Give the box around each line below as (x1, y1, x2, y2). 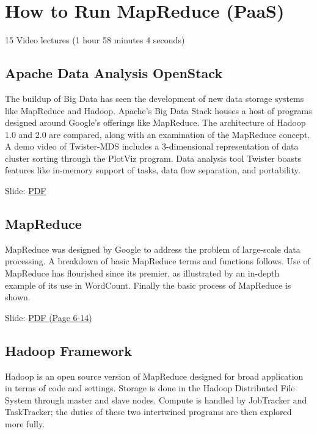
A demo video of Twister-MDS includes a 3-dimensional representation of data (5, 140, 299, 153)
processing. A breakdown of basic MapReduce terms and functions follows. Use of (5, 255, 310, 267)
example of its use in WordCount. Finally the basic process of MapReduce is (5, 278, 291, 291)
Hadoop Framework (5, 341, 132, 360)
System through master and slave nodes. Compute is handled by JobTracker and (5, 393, 307, 406)
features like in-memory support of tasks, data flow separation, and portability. (5, 164, 301, 176)
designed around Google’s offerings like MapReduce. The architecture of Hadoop (5, 116, 306, 129)
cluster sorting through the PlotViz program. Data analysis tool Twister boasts (5, 151, 301, 164)
